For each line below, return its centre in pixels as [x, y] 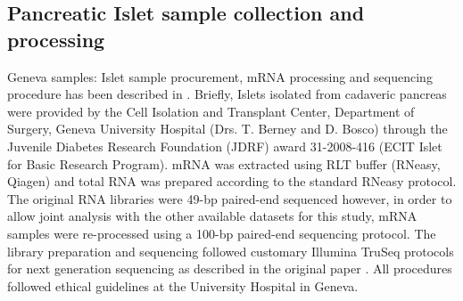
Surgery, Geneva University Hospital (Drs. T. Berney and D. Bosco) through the [227, 129]
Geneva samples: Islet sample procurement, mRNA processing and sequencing [220, 76]
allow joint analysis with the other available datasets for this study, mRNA [212, 216]
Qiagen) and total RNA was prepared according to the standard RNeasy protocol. [232, 181]
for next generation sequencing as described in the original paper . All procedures [230, 268]
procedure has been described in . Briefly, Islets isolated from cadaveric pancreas [227, 94]
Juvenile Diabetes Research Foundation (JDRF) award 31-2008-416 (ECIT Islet [225, 146]
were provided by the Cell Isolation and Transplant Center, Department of [211, 111]
